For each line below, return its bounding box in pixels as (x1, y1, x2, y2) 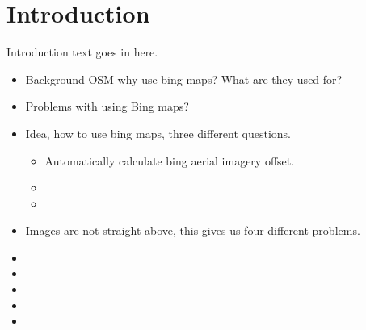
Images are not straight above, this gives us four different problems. (25, 222, 360, 239)
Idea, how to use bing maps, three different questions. (25, 124, 291, 141)
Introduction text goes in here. (6, 44, 158, 61)
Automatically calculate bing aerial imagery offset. (44, 152, 295, 169)
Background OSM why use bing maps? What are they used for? (25, 70, 343, 87)
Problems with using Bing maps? (25, 98, 189, 115)
